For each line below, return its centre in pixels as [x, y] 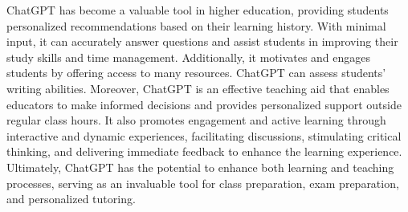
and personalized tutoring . [71, 199]
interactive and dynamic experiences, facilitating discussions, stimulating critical [204, 135]
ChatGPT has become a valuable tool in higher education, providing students [198, 10]
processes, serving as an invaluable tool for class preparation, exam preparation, [203, 183]
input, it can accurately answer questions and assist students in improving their [202, 41]
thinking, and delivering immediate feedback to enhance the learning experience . [204, 151]
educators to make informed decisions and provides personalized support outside [204, 104]
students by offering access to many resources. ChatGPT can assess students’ [196, 73]
